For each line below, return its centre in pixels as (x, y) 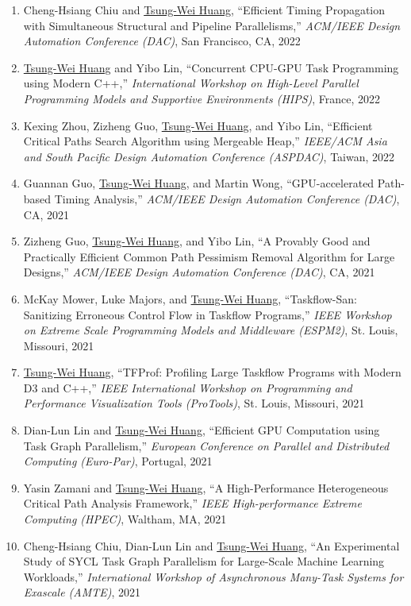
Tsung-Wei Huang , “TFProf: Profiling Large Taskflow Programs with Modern (212, 372)
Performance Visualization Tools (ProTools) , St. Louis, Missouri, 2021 (194, 403)
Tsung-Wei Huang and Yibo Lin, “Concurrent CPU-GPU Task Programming (211, 67)
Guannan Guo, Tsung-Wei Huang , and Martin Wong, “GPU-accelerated (199, 183)
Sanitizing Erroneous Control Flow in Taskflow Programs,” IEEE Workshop (207, 314)
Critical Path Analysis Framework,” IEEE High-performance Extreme (192, 503)
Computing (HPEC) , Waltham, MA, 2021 (125, 519)
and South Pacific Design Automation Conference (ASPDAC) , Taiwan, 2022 (209, 156)
